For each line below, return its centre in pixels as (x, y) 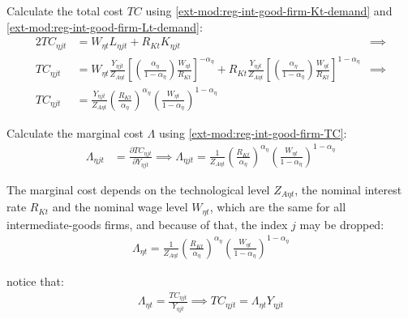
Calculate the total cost (65, 11)
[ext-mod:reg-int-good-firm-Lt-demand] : (105, 26)
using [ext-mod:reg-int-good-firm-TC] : (253, 132)
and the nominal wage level (120, 207)
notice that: (35, 281)
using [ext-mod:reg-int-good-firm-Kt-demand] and (269, 11)
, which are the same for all (278, 207)
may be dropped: (342, 224)
